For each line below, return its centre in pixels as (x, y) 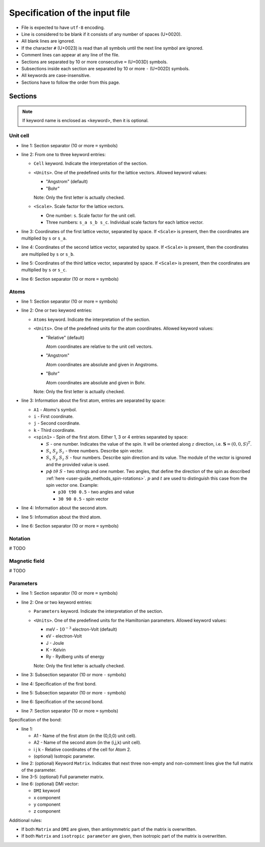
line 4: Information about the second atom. (64, 508)
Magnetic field (27, 561)
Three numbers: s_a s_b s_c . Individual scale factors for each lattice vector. (125, 222)
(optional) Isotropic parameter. (64, 756)
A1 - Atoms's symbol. (55, 409)
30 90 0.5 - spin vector (83, 499)
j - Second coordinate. (57, 423)
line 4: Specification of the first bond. (59, 684)
